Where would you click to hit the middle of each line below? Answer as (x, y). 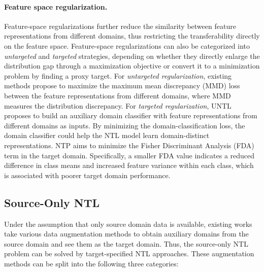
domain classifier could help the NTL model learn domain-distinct (107, 135)
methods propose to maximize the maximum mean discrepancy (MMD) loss (122, 86)
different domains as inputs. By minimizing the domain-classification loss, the (125, 125)
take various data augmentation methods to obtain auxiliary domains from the (126, 234)
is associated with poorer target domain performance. (87, 175)
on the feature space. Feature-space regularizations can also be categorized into (127, 45)
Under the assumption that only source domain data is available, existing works (128, 224)
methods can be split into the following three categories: (91, 263)
